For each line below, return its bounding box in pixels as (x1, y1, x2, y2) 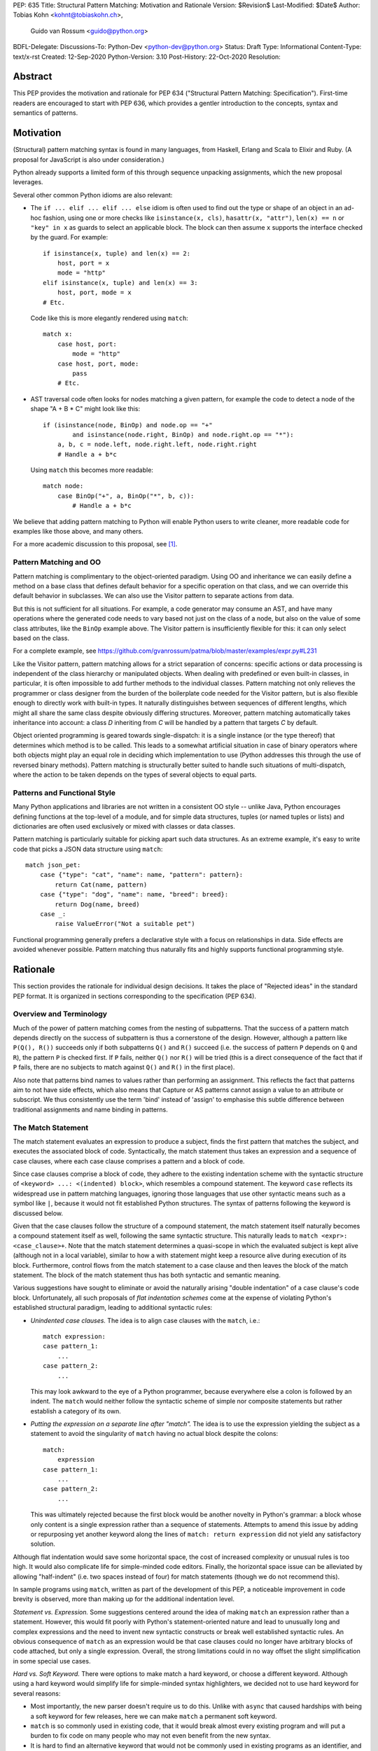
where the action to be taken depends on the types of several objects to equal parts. (13, 770, 257, 779)
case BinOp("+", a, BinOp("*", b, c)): (57, 492, 195, 500)
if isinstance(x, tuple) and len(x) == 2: (43, 249, 191, 257)
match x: (43, 330, 73, 338)
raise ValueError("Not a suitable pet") (55, 920, 195, 928)
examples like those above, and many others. (13, 527, 143, 536)
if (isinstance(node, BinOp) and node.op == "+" (43, 421, 213, 429)
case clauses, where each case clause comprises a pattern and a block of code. (13, 1156, 245, 1165)
